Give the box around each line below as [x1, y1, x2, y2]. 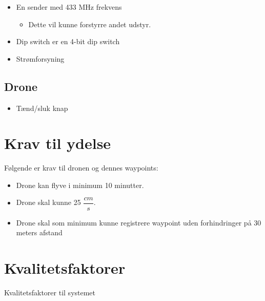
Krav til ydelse [4, 133, 111, 154]
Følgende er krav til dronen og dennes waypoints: [4, 162, 158, 173]
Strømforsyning [16, 53, 65, 64]
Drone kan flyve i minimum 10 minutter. [16, 179, 144, 190]
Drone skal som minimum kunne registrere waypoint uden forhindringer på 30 [16, 217, 261, 228]
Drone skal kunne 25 [16, 197, 81, 208]
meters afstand [16, 227, 63, 238]
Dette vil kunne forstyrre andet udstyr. [28, 18, 151, 29]
